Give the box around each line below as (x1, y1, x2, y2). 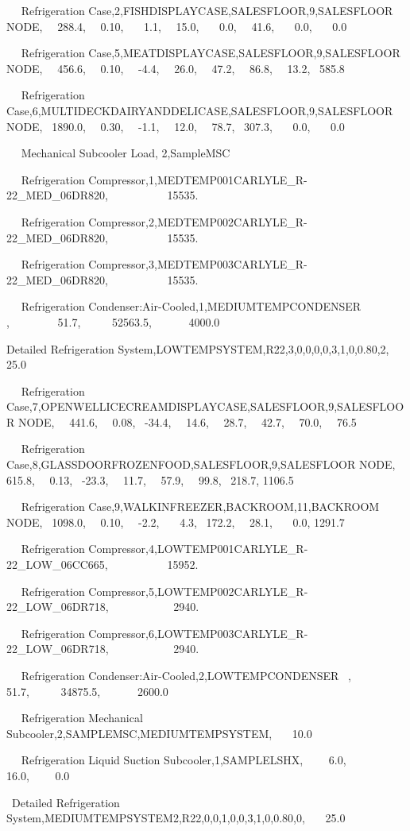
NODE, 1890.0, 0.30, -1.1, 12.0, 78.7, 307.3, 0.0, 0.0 (6, 118, 345, 134)
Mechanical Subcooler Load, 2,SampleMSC (21, 145, 230, 161)
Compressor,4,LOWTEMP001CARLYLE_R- (88, 540, 308, 557)
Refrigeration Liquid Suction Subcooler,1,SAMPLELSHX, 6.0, (21, 752, 346, 768)
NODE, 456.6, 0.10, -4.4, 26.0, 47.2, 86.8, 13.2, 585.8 (6, 60, 345, 76)
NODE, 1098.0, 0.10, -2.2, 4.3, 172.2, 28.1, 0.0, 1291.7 (6, 513, 345, 530)
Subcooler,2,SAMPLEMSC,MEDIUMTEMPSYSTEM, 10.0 (6, 725, 312, 741)
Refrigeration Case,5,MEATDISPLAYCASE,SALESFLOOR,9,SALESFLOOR (21, 44, 400, 61)
